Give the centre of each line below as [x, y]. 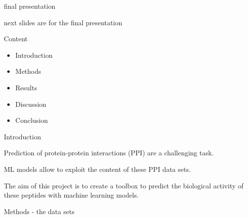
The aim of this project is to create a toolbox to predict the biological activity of [124, 185]
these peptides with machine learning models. [71, 195]
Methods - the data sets [39, 211]
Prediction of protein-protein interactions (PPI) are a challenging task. [109, 153]
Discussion [31, 104]
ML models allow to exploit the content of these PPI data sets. [97, 169]
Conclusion [31, 120]
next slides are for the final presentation [63, 22]
